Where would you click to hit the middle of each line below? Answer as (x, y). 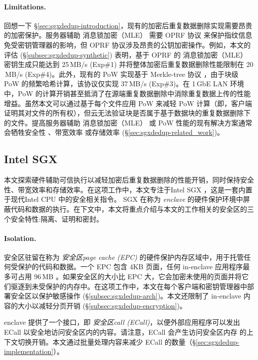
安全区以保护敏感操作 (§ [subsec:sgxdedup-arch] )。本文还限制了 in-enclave (126, 296)
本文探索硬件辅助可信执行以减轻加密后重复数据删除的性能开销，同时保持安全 (129, 180)
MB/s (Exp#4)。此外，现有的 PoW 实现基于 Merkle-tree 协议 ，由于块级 (122, 74)
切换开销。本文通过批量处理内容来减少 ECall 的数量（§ (107, 341)
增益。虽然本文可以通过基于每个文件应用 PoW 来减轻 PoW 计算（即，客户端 (128, 103)
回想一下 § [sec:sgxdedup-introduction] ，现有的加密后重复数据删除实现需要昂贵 (128, 25)
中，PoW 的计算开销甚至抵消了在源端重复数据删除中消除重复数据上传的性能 (128, 93)
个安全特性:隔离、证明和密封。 (54, 218)
